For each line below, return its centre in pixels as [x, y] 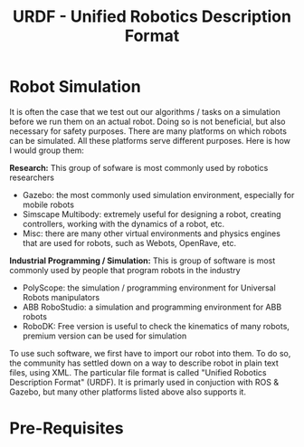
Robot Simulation [76, 87]
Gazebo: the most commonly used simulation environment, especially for [158, 195]
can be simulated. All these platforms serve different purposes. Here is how [150, 140]
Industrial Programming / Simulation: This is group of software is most [142, 261]
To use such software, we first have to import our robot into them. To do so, [150, 353]
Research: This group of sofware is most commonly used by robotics [139, 167]
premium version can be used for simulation [104, 336]
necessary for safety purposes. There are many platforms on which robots [148, 131]
